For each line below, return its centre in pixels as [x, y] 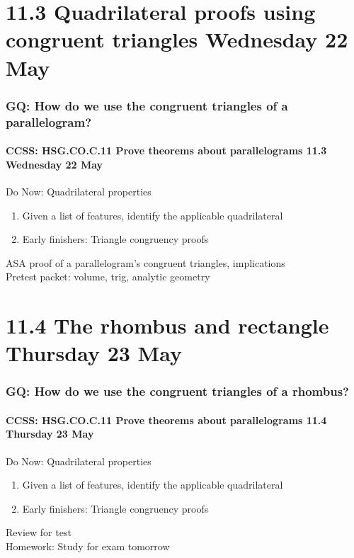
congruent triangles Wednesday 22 [177, 39]
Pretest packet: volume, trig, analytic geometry [108, 277]
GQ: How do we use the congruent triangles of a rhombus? [177, 391]
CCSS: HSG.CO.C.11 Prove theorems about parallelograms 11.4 [166, 420]
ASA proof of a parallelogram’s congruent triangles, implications [145, 262]
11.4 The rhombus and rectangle [167, 325]
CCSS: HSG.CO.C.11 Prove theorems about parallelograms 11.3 [166, 150]
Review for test [39, 532]
